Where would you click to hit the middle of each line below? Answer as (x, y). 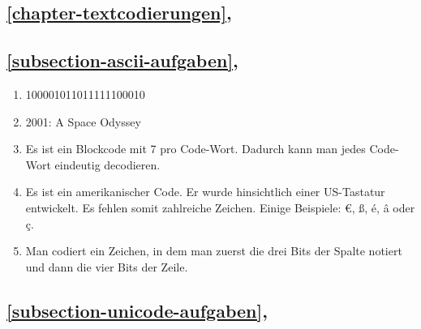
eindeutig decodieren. (107, 164)
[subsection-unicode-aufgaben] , (137, 310)
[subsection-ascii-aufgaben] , (122, 60)
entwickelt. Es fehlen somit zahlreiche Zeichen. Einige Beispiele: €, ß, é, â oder (220, 207)
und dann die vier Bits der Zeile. (107, 266)
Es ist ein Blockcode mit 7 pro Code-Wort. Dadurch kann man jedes (195, 149)
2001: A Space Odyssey (83, 121)
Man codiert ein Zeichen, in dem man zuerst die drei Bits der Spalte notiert (214, 251)
